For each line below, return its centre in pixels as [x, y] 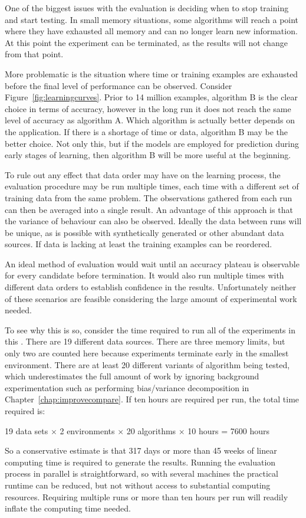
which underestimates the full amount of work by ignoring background [132, 376]
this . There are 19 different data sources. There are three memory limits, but [145, 341]
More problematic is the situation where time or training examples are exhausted [152, 73]
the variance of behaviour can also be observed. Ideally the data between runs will [153, 221]
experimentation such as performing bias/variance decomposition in [127, 387]
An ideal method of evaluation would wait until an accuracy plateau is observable [152, 263]
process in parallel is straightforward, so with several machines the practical [142, 473]
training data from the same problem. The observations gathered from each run [149, 197]
